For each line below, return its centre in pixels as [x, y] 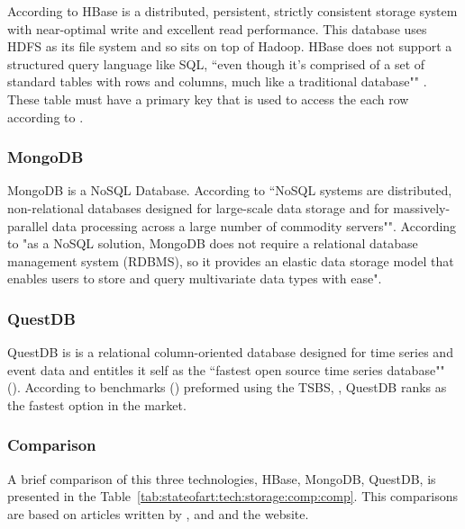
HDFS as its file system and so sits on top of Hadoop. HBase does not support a [230, 46]
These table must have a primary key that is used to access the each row [208, 99]
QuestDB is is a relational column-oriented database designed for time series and [230, 352]
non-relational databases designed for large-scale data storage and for [198, 207]
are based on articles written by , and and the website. [158, 513]
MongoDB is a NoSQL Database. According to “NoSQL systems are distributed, [230, 190]
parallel [28, 225]
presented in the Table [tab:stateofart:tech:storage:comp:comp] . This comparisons [232, 496]
